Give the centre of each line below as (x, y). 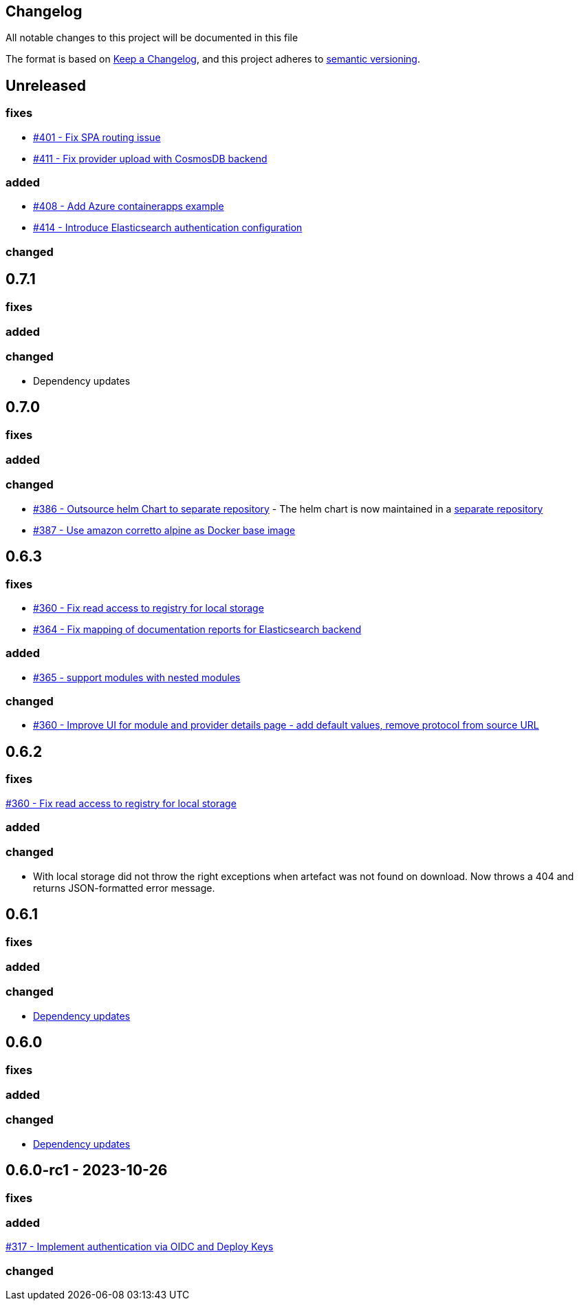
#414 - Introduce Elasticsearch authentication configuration (168, 228)
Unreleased (46, 85)
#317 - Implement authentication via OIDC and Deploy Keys (140, 1247)
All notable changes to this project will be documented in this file (152, 38)
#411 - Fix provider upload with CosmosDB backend (150, 158)
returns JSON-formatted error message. (124, 888)
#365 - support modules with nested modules (137, 677)
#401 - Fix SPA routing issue (97, 137)
